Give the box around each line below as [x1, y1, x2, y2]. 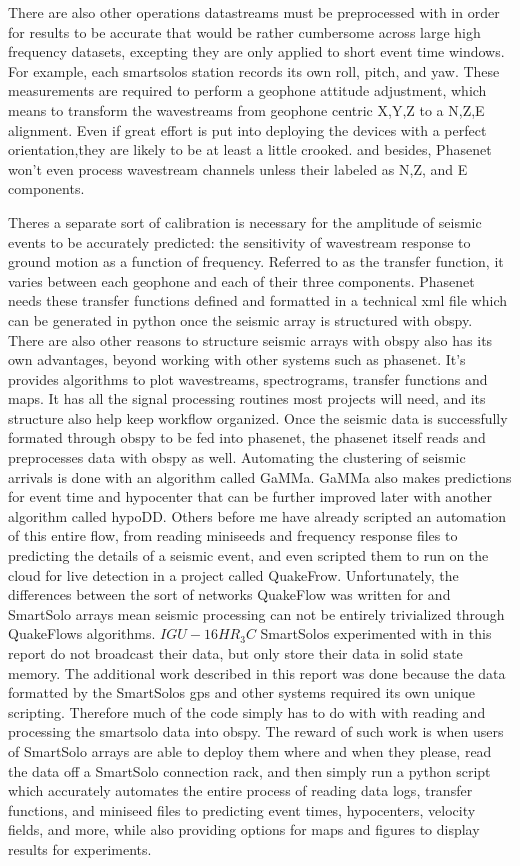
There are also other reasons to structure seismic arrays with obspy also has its [8, 329, 493, 350]
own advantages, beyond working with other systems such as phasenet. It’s [8, 349, 466, 370]
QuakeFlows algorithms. [8, 623, 156, 644]
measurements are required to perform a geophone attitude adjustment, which [8, 80, 487, 101]
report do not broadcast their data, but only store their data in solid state [8, 643, 463, 663]
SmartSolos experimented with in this [260, 623, 492, 644]
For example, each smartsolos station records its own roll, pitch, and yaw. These [8, 60, 500, 81]
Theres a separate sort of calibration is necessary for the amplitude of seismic [8, 211, 482, 232]
